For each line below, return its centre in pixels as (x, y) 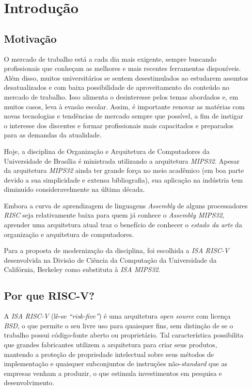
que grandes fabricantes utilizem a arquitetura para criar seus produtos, (110, 345)
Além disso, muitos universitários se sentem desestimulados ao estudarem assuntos (126, 77)
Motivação (30, 38)
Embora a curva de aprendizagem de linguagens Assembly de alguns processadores (126, 205)
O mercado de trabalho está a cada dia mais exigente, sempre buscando (110, 59)
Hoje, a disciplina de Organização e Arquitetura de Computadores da (107, 151)
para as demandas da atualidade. (53, 135)
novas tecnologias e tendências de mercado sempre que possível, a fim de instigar (124, 116)
